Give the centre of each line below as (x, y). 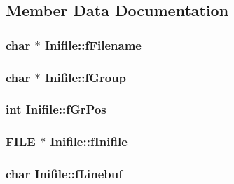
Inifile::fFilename (93, 45)
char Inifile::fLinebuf (64, 174)
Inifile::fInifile (89, 142)
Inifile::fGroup (85, 77)
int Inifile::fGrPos (56, 109)
